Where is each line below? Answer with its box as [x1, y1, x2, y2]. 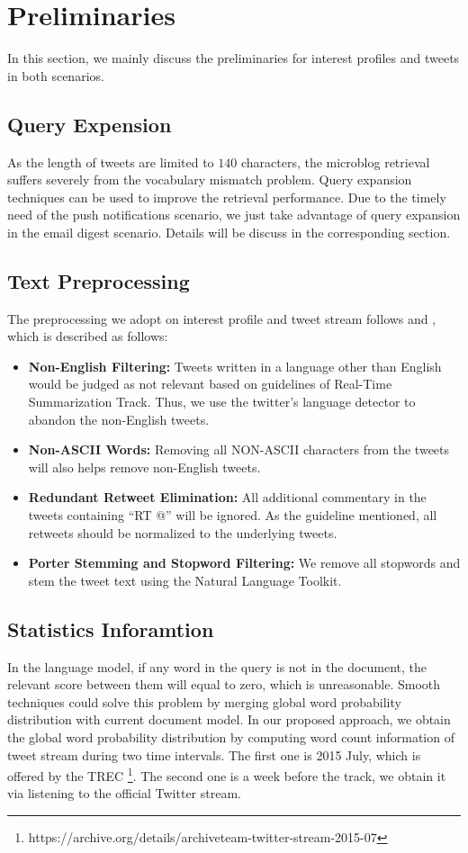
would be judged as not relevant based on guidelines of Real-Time [28, 374, 392, 393]
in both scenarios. [7, 66, 104, 85]
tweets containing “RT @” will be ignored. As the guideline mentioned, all [28, 506, 437, 525]
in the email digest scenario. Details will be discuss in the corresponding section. [7, 222, 451, 241]
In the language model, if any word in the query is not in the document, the [7, 657, 427, 676]
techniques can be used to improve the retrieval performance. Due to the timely [7, 187, 446, 206]
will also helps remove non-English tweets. [28, 457, 261, 476]
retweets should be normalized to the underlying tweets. [28, 523, 337, 542]
